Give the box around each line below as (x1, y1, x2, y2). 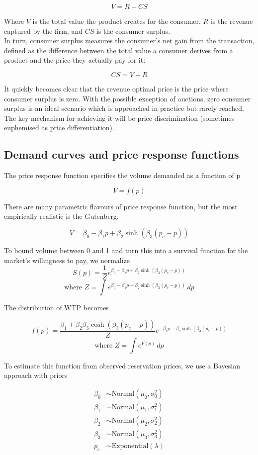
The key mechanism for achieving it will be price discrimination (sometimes (4, 112, 235, 123)
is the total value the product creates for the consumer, (32, 16, 201, 26)
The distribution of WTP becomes (4, 302, 109, 313)
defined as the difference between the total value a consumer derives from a (4, 45, 233, 55)
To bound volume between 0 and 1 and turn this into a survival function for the (4, 245, 248, 255)
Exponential (111, 443, 149, 450)
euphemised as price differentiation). (4, 122, 114, 133)
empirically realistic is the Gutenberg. (4, 211, 119, 221)
